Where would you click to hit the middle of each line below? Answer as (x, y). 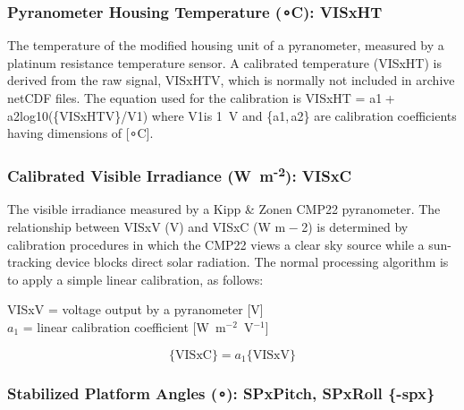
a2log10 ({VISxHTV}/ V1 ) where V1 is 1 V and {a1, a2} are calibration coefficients (232, 115)
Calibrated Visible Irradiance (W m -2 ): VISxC (180, 175)
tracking (30, 262)
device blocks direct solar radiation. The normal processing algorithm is (252, 262)
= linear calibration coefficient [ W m (124, 327)
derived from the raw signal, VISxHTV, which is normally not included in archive (231, 80)
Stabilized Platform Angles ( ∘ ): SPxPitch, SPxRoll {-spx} (221, 393)
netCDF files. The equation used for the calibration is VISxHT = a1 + (201, 98)
